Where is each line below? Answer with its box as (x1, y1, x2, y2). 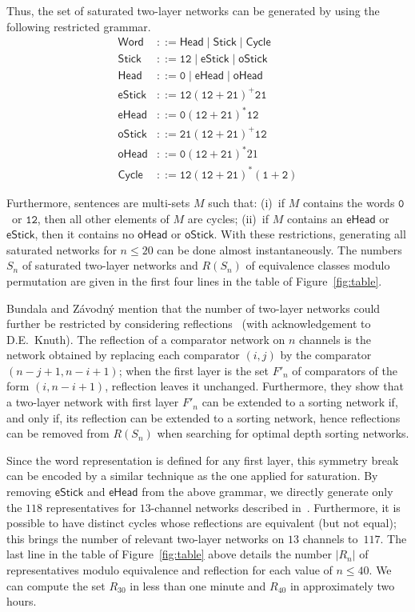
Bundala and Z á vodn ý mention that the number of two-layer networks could (6, 299, 381, 316)
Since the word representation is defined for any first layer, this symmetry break (6, 451, 399, 468)
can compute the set (6, 577, 106, 594)
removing (6, 483, 52, 500)
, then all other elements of (37, 210, 170, 226)
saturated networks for (6, 241, 117, 258)
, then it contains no (34, 226, 134, 242)
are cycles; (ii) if (187, 210, 269, 226)
